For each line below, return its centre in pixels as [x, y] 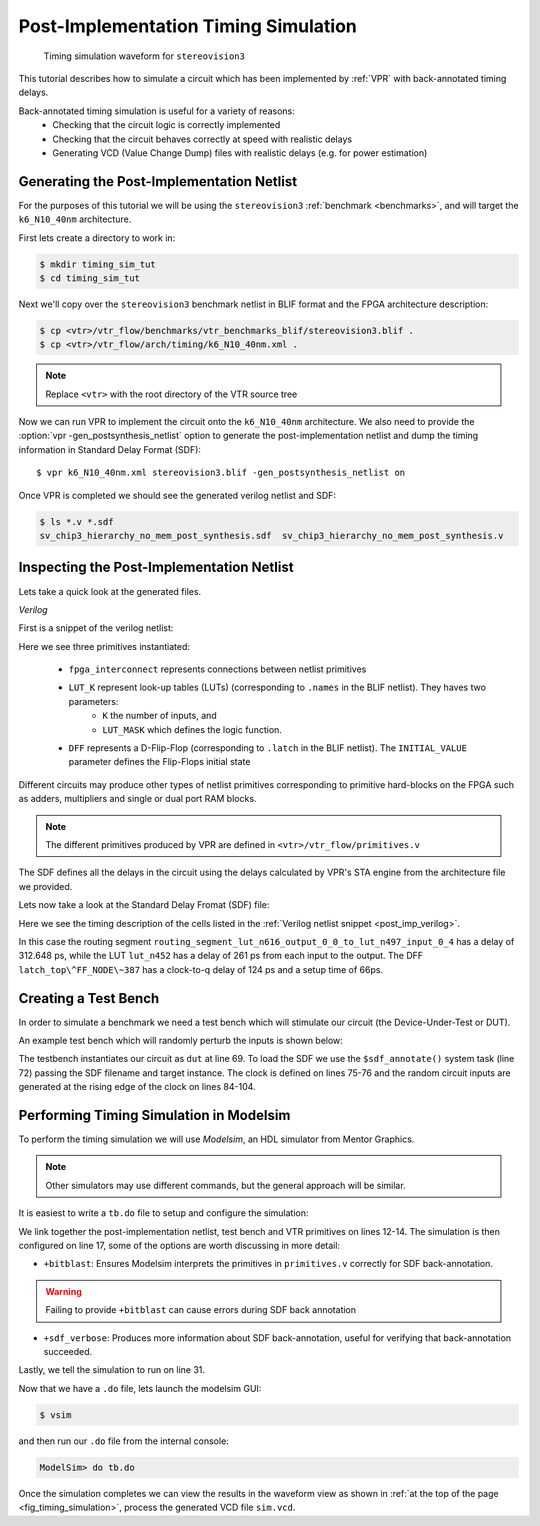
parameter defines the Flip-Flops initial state [159, 762]
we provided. [45, 886]
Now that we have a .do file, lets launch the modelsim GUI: [140, 1388]
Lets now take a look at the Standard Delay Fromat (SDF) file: [144, 905]
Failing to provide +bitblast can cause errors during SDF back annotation [201, 1310]
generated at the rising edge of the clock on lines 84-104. [137, 1087]
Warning [63, 1291]
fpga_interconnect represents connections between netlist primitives [217, 669]
